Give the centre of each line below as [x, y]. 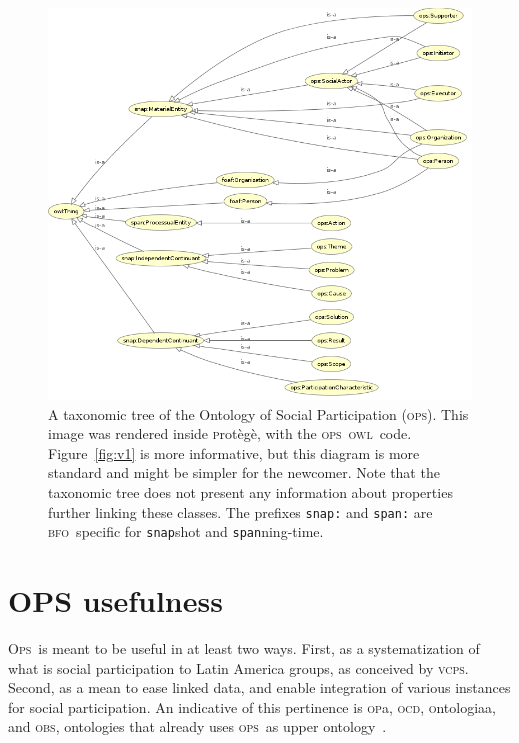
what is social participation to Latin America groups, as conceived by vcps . [238, 667]
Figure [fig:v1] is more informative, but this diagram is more [234, 452]
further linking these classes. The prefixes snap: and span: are [240, 511]
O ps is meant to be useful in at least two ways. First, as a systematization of [244, 648]
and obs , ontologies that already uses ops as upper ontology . [197, 726]
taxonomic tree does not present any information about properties [250, 492]
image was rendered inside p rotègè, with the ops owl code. [230, 433]
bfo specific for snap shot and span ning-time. [186, 531]
